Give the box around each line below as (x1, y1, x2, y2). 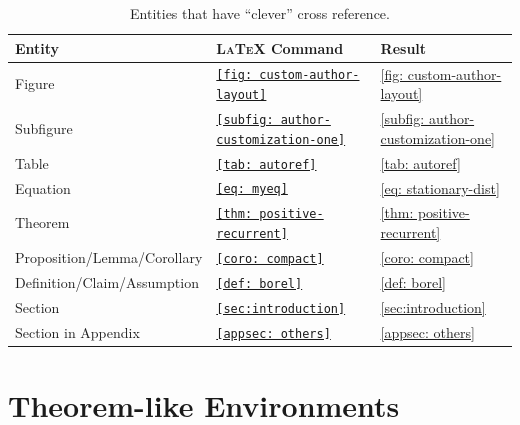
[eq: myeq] (216, 182, 288, 197)
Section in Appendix (15, 321, 140, 342)
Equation (15, 177, 71, 198)
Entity (15, 37, 60, 58)
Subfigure (15, 117, 73, 138)
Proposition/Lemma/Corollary (15, 246, 203, 267)
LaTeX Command (216, 37, 344, 58)
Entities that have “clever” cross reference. (130, 3, 390, 23)
